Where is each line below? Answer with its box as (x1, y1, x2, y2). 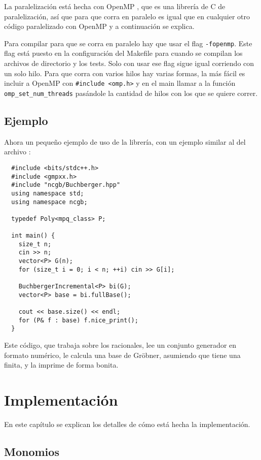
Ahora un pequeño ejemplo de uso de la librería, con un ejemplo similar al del (4, 136, 246, 147)
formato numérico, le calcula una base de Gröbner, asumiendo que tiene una (4, 349, 241, 360)
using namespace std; (11, 189, 84, 197)
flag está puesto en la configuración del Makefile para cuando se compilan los (4, 48, 243, 58)
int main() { (11, 232, 55, 240)
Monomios (4, 443, 59, 459)
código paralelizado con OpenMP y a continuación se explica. (4, 21, 195, 31)
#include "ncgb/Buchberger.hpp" (11, 181, 121, 189)
